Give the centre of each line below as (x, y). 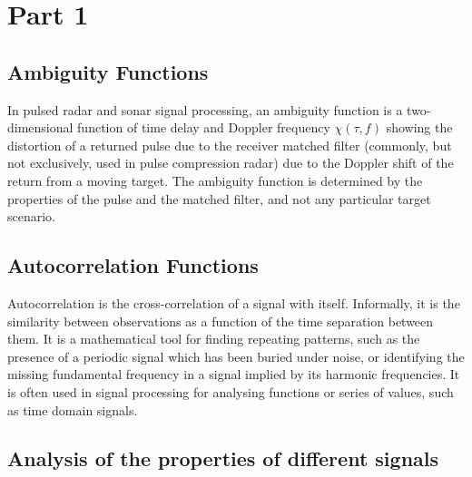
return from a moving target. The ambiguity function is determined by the (215, 180)
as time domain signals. (73, 409)
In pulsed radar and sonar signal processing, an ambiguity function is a (205, 109)
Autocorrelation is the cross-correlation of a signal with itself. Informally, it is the (234, 302)
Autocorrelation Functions (133, 265)
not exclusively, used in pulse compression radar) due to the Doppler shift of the (231, 163)
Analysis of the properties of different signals (223, 458)
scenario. (32, 216)
